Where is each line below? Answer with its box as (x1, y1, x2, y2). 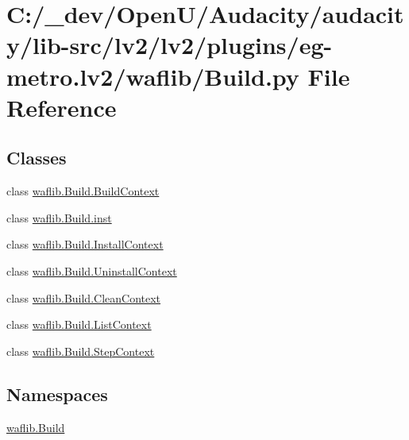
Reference (6, 91, 117, 123)
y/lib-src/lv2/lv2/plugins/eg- (6, 29, 333, 61)
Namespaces (6, 381, 108, 406)
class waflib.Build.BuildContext (6, 183, 160, 199)
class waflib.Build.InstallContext (6, 236, 164, 253)
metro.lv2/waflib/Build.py (6, 60, 299, 92)
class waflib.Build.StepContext (6, 342, 155, 359)
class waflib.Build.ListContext (6, 316, 152, 333)
